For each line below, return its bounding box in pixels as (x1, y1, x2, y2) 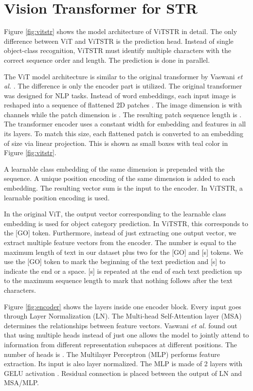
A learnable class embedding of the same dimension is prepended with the (4, 163, 225, 174)
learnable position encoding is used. (4, 192, 110, 202)
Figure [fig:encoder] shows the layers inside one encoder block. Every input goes (4, 301, 241, 311)
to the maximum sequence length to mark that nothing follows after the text (4, 275, 233, 285)
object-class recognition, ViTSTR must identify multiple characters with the (4, 45, 231, 55)
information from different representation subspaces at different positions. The (4, 339, 237, 349)
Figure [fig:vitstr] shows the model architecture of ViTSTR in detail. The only (4, 26, 237, 36)
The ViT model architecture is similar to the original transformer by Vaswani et (4, 71, 243, 81)
